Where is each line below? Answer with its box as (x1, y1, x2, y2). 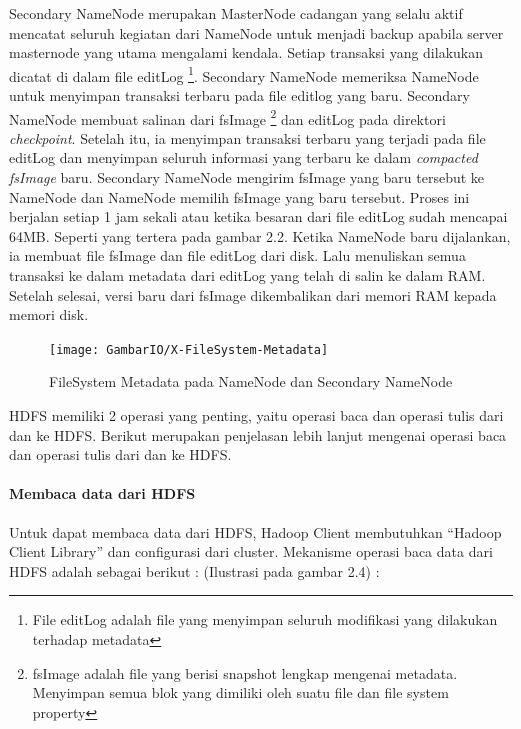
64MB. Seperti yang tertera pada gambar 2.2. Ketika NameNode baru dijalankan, (9, 225, 511, 246)
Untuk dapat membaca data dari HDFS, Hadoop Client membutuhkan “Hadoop (9, 521, 502, 542)
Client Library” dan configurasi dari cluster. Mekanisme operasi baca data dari (9, 541, 493, 562)
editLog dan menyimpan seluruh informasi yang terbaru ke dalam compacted (9, 147, 478, 168)
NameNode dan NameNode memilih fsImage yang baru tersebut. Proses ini (9, 186, 470, 207)
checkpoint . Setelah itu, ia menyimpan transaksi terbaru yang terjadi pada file (9, 127, 486, 148)
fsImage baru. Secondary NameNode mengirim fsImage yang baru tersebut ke (9, 167, 485, 188)
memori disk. (9, 304, 89, 325)
